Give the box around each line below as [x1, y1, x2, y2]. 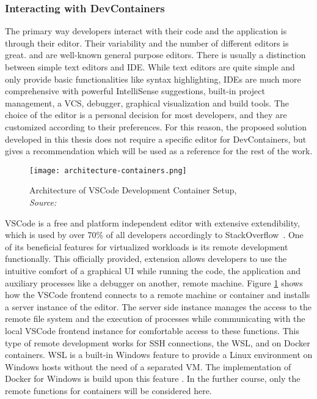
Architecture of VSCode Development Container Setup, [29, 184, 237, 196]
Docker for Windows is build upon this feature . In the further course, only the [5, 372, 301, 385]
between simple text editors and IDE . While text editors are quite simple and [5, 61, 295, 73]
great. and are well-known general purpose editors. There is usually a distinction [5, 48, 306, 61]
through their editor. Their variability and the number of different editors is [5, 36, 289, 49]
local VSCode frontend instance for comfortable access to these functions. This [5, 324, 300, 337]
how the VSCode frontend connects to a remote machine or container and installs [5, 288, 310, 301]
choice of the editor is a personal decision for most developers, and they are [5, 108, 287, 121]
